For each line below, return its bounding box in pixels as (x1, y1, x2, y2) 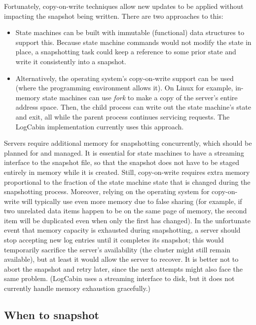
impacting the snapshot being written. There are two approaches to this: (4, 10, 223, 21)
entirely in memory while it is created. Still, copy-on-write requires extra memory (4, 166, 250, 177)
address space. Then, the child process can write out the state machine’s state (15, 102, 251, 112)
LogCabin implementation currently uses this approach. (15, 121, 184, 131)
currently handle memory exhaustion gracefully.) (4, 283, 150, 293)
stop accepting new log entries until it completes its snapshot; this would (4, 235, 224, 245)
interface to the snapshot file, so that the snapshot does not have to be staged (4, 157, 239, 167)
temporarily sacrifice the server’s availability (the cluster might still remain (4, 244, 231, 254)
